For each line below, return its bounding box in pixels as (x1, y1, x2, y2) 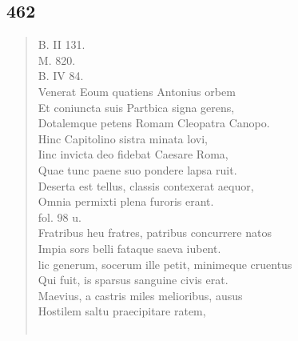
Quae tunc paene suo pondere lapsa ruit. (38, 161, 237, 178)
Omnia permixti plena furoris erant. (38, 193, 214, 210)
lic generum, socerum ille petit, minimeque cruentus (38, 255, 292, 272)
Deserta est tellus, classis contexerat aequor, (38, 177, 254, 194)
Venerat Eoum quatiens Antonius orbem (38, 82, 236, 99)
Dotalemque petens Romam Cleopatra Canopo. (38, 114, 270, 131)
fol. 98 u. (38, 208, 81, 225)
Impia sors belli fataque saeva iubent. (38, 239, 221, 256)
